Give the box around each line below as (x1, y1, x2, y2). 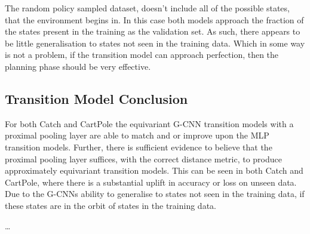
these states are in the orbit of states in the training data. (5, 199, 216, 211)
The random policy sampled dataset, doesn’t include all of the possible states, (5, 2, 290, 14)
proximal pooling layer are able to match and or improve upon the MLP (5, 129, 269, 141)
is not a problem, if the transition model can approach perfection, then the (5, 48, 279, 61)
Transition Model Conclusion (5, 89, 188, 107)
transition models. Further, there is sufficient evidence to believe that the (5, 140, 272, 153)
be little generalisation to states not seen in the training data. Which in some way (5, 36, 305, 49)
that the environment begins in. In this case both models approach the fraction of (5, 13, 304, 26)
